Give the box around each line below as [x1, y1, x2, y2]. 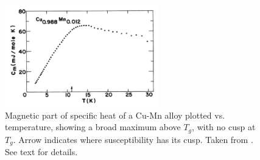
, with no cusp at [192, 120, 256, 133]
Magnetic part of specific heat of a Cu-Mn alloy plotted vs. [5, 108, 225, 121]
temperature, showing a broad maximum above [5, 120, 181, 133]
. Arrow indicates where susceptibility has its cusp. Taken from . [13, 133, 253, 145]
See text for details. [5, 145, 78, 158]
